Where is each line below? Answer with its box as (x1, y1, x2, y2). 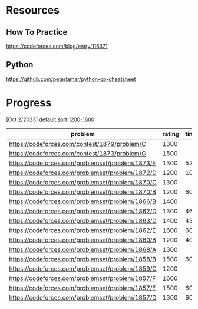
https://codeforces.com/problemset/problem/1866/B (9, 197, 156, 206)
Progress (6, 96, 52, 109)
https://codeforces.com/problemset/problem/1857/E (9, 284, 156, 292)
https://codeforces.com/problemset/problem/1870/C (9, 178, 157, 186)
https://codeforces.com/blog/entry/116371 (6, 43, 108, 50)
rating (162, 129, 180, 138)
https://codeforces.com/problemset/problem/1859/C (9, 264, 157, 272)
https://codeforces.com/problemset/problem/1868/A (9, 245, 157, 253)
